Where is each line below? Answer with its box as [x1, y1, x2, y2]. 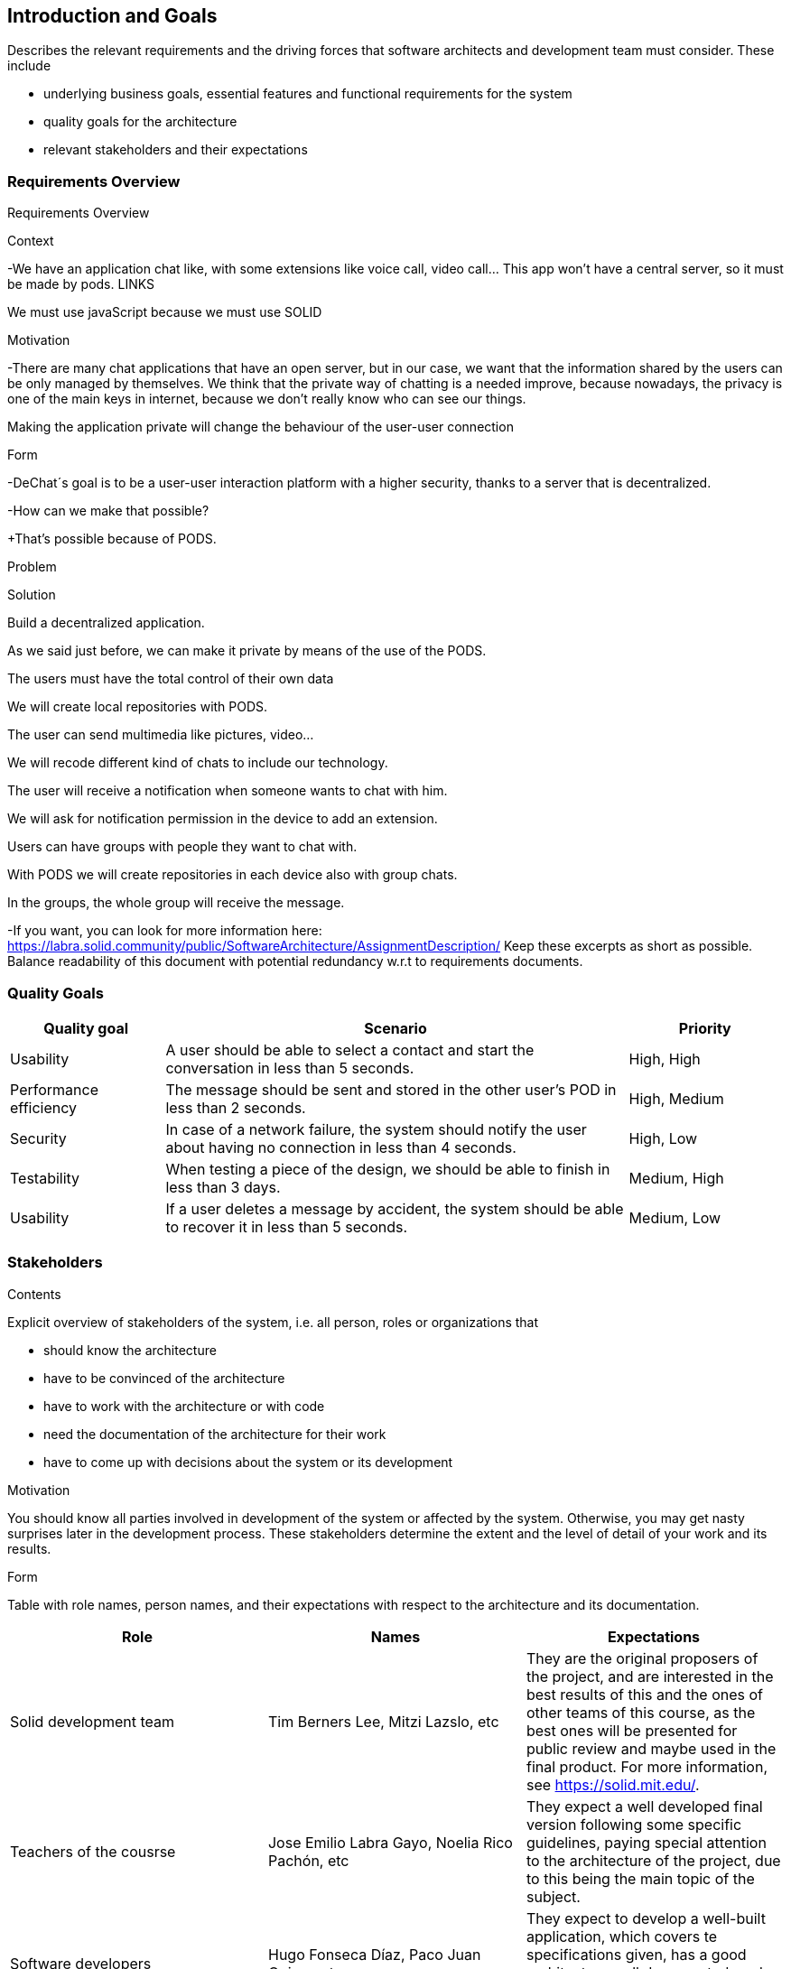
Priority [678, 1018, 731, 1037]
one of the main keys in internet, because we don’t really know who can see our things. [7, 391, 526, 407]
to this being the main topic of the [526, 1869, 755, 1888]
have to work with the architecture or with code [43, 1398, 325, 1414]
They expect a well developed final [526, 1797, 763, 1816]
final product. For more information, [526, 1757, 768, 1776]
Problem [7, 559, 57, 575]
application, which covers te [526, 1927, 718, 1946]
